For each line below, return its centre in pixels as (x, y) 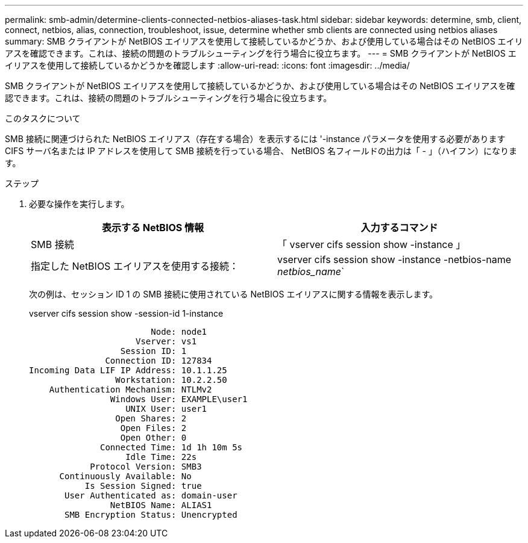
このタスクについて (43, 118)
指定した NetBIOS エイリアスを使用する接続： (135, 266)
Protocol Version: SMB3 (146, 467)
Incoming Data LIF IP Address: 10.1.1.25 (128, 370)
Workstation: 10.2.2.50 (171, 380)
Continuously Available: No (125, 476)
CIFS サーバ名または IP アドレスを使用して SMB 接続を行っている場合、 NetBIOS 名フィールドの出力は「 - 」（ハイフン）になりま (261, 151)
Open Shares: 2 (151, 418)
